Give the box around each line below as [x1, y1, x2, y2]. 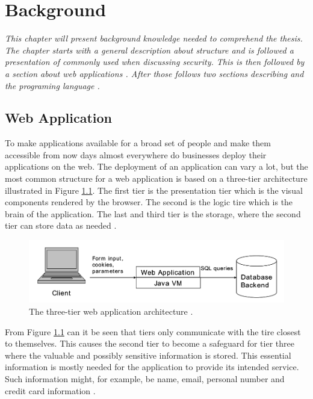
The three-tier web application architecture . [29, 305, 193, 317]
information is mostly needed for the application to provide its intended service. [5, 360, 299, 373]
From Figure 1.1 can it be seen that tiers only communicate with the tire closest [5, 325, 301, 338]
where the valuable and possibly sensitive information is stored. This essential [5, 348, 291, 361]
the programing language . [5, 79, 100, 91]
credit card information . [5, 384, 96, 397]
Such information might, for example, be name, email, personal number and [5, 372, 285, 385]
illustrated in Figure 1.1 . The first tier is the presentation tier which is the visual [5, 184, 303, 196]
